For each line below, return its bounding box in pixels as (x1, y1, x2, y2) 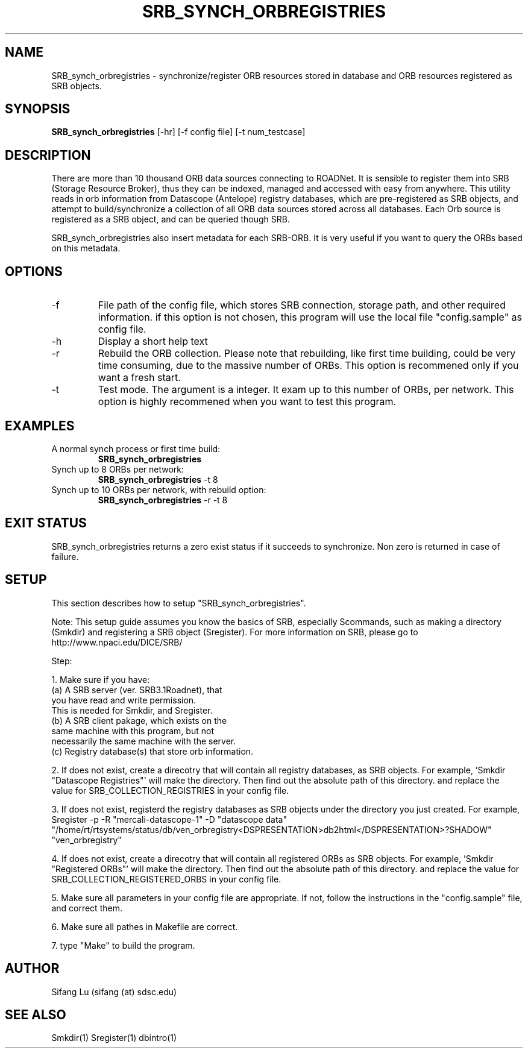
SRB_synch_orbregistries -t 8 (98, 474, 218, 485)
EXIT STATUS (5, 515, 87, 531)
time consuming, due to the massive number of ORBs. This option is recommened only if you (98, 359, 519, 372)
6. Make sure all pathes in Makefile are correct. (51, 921, 238, 932)
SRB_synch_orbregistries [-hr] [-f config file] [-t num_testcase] (51, 127, 306, 137)
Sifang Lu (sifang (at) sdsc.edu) (51, 986, 177, 997)
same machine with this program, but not (51, 725, 214, 736)
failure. (51, 551, 79, 562)
